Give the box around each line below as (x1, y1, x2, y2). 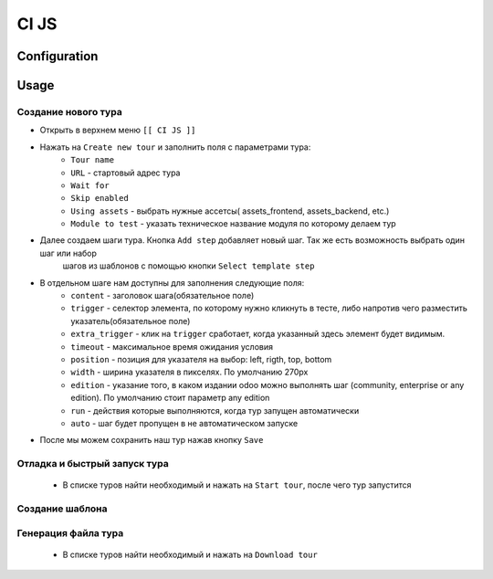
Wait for (70, 180, 110, 191)
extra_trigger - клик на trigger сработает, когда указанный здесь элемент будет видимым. (70, 329, 446, 340)
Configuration (16, 48, 99, 64)
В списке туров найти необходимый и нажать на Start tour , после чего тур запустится (62, 479, 412, 490)
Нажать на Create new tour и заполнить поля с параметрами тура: (39, 142, 311, 153)
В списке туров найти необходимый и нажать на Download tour (62, 549, 319, 560)
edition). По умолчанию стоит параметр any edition (70, 393, 270, 404)
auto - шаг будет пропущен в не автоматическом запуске (70, 417, 299, 428)
